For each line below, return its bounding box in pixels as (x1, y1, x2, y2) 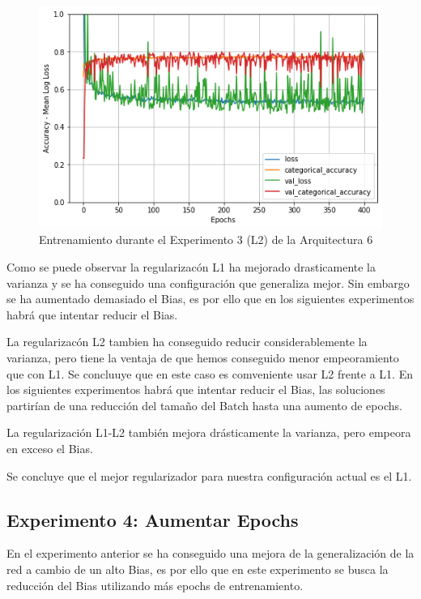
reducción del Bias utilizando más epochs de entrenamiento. (6, 576, 304, 593)
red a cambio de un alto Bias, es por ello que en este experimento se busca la (6, 560, 389, 577)
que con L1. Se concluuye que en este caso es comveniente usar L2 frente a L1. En (6, 365, 413, 382)
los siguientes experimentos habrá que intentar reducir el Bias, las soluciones (6, 381, 385, 398)
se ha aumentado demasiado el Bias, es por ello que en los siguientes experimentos (6, 290, 415, 307)
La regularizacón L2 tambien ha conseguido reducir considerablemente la (6, 333, 368, 350)
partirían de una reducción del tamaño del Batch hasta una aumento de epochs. (6, 396, 402, 413)
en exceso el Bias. (6, 439, 93, 456)
